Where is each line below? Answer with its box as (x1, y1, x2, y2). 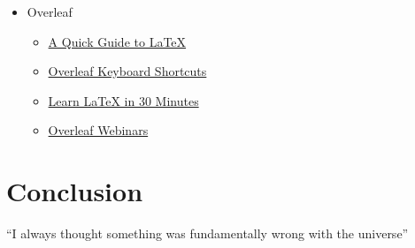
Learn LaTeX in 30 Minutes (48, 91, 199, 109)
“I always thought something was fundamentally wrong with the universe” (6, 224, 409, 243)
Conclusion (6, 173, 143, 209)
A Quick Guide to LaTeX (48, 32, 187, 50)
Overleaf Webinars (48, 121, 149, 139)
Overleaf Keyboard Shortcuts (48, 62, 207, 80)
